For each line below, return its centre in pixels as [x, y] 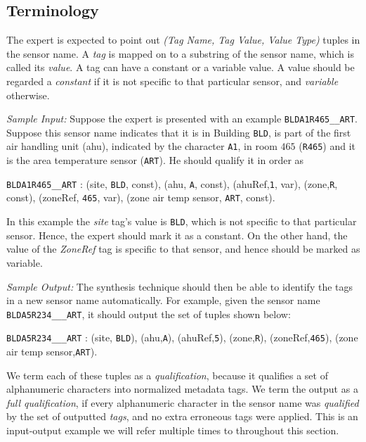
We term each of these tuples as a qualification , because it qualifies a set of [167, 375]
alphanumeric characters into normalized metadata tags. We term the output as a [182, 389]
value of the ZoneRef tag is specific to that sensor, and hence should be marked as [183, 249]
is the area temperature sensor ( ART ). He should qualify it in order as [155, 160]
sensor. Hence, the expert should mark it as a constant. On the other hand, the [177, 235]
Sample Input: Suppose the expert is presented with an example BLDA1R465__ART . [182, 119]
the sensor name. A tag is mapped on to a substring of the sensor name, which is [180, 53]
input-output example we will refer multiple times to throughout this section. [173, 430]
